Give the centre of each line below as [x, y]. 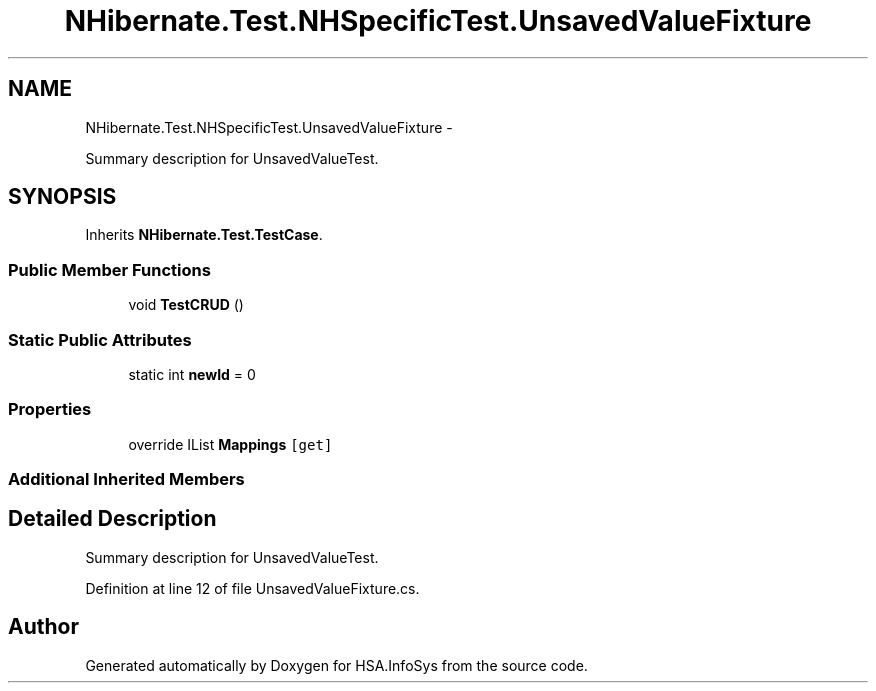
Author [43, 627]
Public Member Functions [109, 269]
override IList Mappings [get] [230, 444]
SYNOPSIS [62, 197]
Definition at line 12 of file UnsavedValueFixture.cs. [252, 588]
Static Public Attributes [100, 339]
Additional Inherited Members [126, 479]
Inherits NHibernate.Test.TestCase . [204, 235]
